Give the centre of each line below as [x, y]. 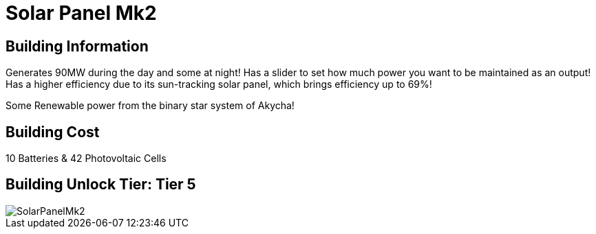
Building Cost [53, 132]
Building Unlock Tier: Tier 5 [101, 185]
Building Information [77, 46]
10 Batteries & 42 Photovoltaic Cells [86, 159]
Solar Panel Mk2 [81, 13]
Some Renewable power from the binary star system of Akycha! [150, 106]
